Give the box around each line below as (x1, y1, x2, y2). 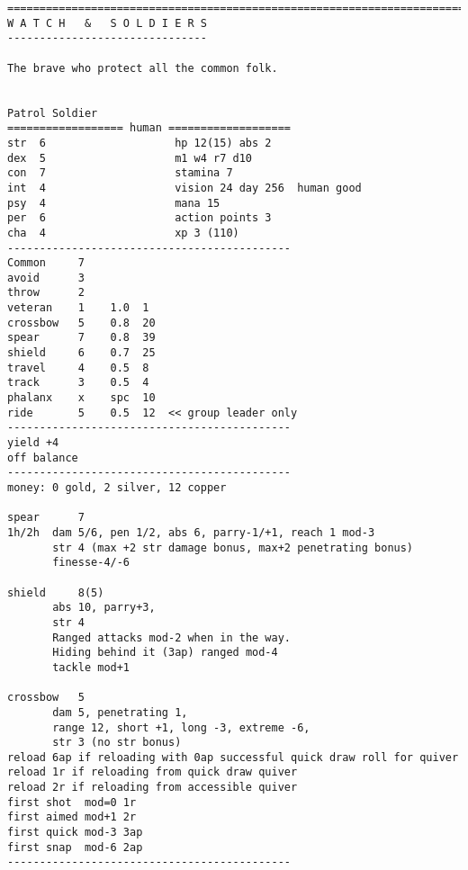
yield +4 (7, 436, 59, 450)
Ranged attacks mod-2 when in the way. (52, 631, 291, 644)
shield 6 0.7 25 (7, 346, 156, 360)
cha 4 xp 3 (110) (7, 226, 239, 239)
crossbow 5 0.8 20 (7, 316, 156, 329)
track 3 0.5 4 (7, 376, 149, 390)
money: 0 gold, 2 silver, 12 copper (7, 481, 227, 494)
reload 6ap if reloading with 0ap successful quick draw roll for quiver (7, 750, 459, 764)
